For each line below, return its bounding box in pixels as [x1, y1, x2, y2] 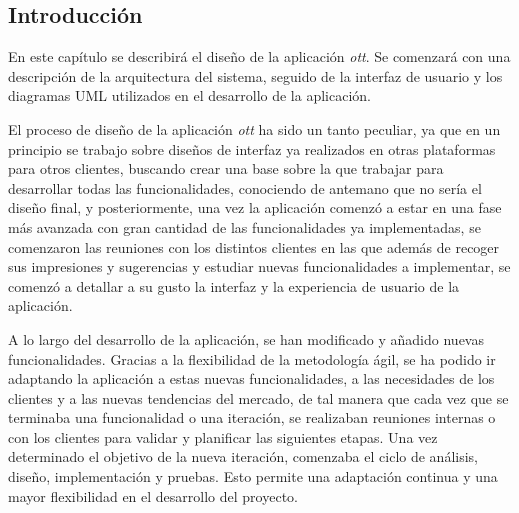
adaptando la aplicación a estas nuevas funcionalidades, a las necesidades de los [8, 368, 495, 389]
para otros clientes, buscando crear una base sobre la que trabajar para [8, 158, 444, 179]
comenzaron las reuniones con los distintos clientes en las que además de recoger [8, 236, 500, 257]
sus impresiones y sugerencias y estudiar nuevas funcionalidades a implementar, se [8, 256, 511, 277]
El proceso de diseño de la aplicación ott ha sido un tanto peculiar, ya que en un [8, 118, 501, 139]
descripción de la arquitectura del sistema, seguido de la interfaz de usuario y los [8, 65, 503, 86]
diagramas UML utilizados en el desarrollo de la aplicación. [8, 85, 371, 106]
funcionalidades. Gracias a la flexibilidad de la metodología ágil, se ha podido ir [8, 348, 496, 369]
